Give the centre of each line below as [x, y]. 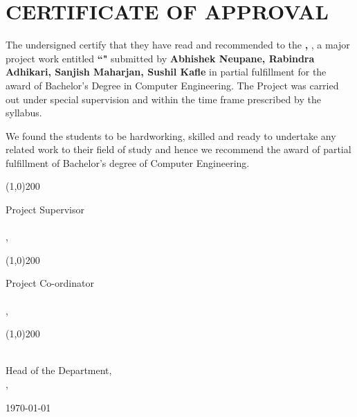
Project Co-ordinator [50, 283]
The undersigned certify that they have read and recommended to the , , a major [178, 45]
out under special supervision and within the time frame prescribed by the [163, 99]
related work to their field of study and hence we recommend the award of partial [178, 149]
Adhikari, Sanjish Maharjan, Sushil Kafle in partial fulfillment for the [166, 72]
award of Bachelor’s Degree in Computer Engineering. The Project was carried [172, 85]
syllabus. [24, 113]
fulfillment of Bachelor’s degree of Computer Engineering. [128, 162]
